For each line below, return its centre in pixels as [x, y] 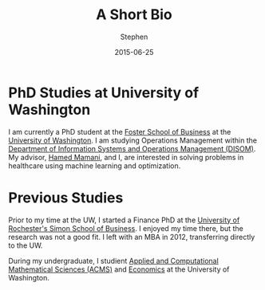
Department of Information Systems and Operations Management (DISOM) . [132, 148]
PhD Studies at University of [104, 92]
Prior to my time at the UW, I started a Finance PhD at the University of [124, 220]
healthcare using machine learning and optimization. [95, 166]
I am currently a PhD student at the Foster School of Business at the [120, 131]
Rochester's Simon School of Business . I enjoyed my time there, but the [126, 228]
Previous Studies [66, 198]
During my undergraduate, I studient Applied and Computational [114, 261]
